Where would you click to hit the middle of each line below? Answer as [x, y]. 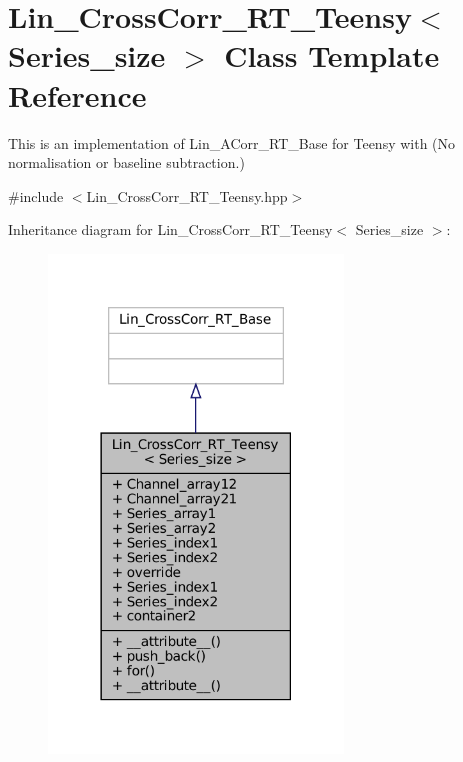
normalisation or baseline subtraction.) [126, 162]
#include [36, 195]
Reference [77, 94]
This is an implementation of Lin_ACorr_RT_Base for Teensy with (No [232, 142]
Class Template [332, 55]
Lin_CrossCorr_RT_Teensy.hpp [187, 195]
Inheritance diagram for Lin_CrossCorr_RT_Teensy [170, 229]
